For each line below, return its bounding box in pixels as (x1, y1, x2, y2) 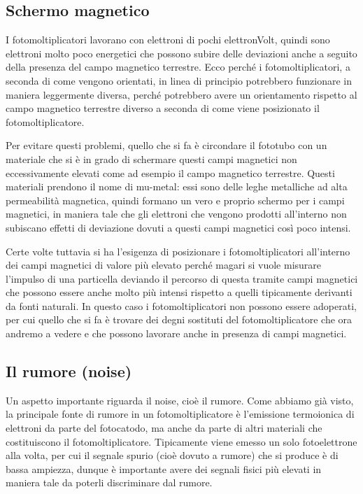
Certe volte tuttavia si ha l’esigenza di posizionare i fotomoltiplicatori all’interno (6, 244, 350, 258)
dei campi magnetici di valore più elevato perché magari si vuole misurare (6, 257, 322, 272)
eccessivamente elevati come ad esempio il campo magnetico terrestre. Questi (6, 165, 335, 180)
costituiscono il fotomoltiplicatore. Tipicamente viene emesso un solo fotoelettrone (6, 434, 357, 449)
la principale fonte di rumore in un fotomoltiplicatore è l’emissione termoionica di (6, 407, 355, 421)
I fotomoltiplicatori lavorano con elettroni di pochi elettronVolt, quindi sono (6, 32, 330, 47)
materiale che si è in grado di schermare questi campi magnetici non (6, 151, 297, 166)
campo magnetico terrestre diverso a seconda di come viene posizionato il (6, 101, 320, 115)
